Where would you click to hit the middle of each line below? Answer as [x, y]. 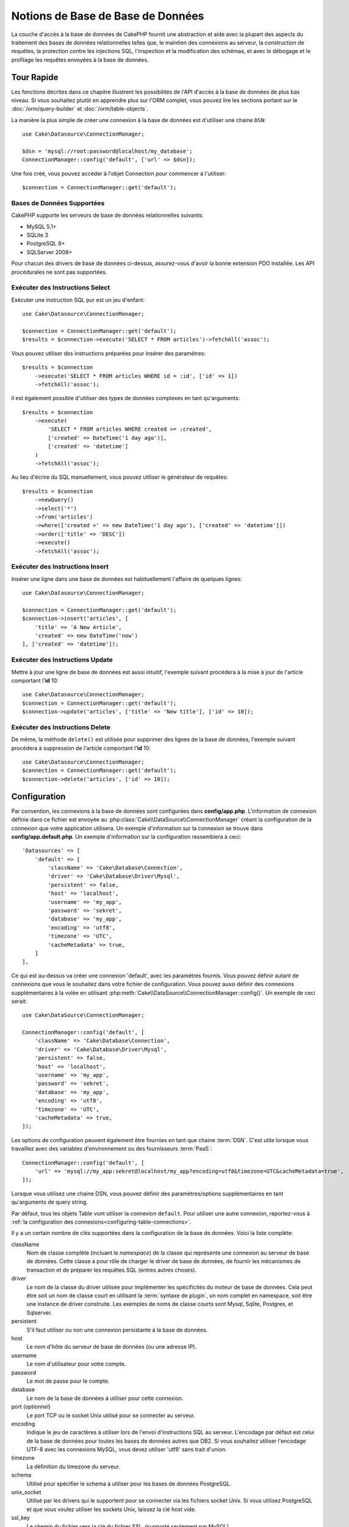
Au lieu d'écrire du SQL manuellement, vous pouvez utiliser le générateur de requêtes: [120, 477]
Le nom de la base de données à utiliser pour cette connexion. [105, 1398]
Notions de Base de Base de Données [108, 16]
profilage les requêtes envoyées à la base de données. [80, 60]
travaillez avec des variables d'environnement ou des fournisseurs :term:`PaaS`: [112, 1149]
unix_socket [26, 1492]
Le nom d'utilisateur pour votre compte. [76, 1364]
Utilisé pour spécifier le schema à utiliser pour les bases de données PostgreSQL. [129, 1484]
